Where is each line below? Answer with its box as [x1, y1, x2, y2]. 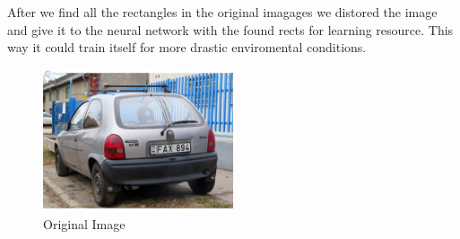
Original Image [43, 215, 126, 234]
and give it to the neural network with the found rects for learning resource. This [7, 20, 454, 39]
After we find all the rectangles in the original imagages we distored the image [7, 3, 438, 21]
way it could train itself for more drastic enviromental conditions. [7, 38, 367, 57]
